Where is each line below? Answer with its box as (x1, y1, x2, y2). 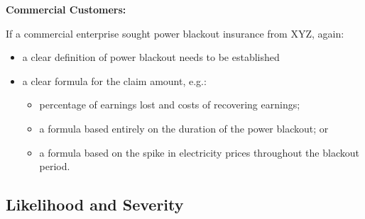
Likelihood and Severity (6, 193, 184, 215)
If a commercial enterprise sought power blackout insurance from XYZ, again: (6, 26, 344, 40)
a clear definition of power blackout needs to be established (22, 50, 280, 64)
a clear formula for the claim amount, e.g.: (22, 73, 207, 88)
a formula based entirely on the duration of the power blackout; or (39, 120, 329, 135)
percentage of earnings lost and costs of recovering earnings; (39, 97, 300, 112)
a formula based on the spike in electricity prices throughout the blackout (39, 145, 359, 159)
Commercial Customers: (6, 2, 126, 16)
